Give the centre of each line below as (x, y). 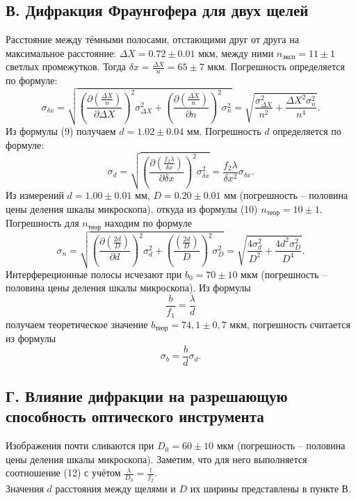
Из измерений (35, 195)
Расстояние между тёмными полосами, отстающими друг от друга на (152, 39)
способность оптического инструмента (135, 416)
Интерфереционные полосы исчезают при (94, 274)
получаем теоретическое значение (77, 324)
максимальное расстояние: (61, 53)
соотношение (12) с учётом (63, 473)
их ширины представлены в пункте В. (270, 488)
